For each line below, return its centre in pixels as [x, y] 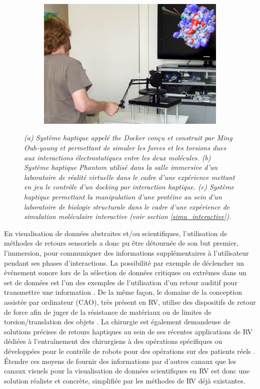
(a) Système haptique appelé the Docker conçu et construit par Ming [128, 138]
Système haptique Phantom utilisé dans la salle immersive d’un [121, 167]
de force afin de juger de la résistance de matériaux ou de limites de [108, 312]
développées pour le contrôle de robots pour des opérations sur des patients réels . [130, 351]
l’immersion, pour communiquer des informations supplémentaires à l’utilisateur [126, 252]
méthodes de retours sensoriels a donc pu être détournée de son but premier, [121, 243]
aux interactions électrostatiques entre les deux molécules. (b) [117, 157]
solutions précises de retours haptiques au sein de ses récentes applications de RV [128, 331]
